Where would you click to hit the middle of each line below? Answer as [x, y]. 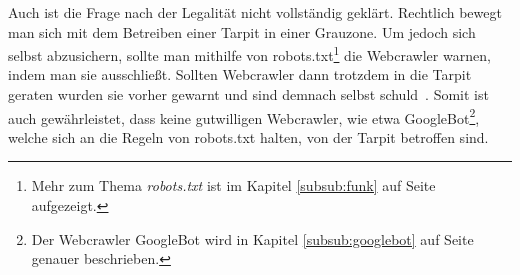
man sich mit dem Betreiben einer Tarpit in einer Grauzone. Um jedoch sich [242, 31]
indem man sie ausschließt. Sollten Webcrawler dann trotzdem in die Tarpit [240, 74]
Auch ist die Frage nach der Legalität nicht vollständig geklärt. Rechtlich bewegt [255, 12]
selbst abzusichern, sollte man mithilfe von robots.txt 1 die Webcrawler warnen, [249, 53]
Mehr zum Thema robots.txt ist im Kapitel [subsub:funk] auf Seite [233, 185]
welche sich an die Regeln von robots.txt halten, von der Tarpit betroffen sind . [248, 136]
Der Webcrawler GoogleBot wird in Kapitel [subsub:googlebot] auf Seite [252, 238]
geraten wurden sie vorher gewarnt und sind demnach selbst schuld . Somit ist [248, 94]
